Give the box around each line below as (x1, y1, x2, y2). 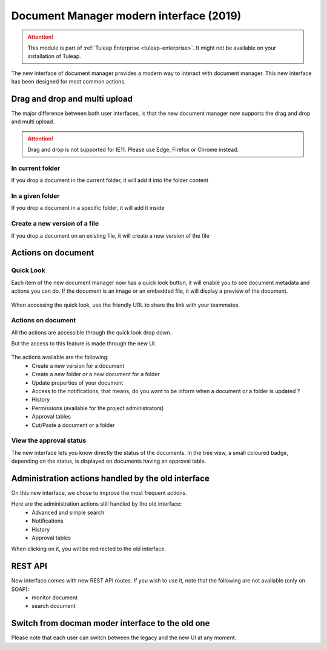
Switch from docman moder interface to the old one (11, 618, 210, 628)
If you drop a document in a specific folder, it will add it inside (11, 204, 165, 212)
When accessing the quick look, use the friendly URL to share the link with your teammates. (11, 301, 240, 308)
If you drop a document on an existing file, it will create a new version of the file (11, 232, 210, 239)
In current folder (11, 164, 61, 172)
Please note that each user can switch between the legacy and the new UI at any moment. (11, 634, 237, 641)
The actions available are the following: (11, 354, 109, 361)
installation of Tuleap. (27, 53, 81, 60)
